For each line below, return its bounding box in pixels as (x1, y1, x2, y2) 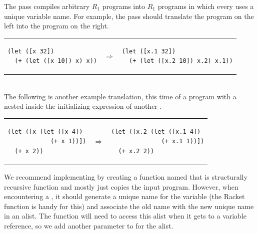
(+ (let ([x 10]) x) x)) (14, 57, 97, 65)
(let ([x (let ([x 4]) (7, 128, 83, 135)
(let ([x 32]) (7, 47, 54, 55)
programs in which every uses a (157, 1, 254, 11)
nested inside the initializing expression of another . (4, 101, 162, 111)
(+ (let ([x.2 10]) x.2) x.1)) (129, 57, 233, 65)
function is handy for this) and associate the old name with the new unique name (4, 201, 254, 211)
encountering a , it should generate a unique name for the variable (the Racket (4, 191, 245, 202)
